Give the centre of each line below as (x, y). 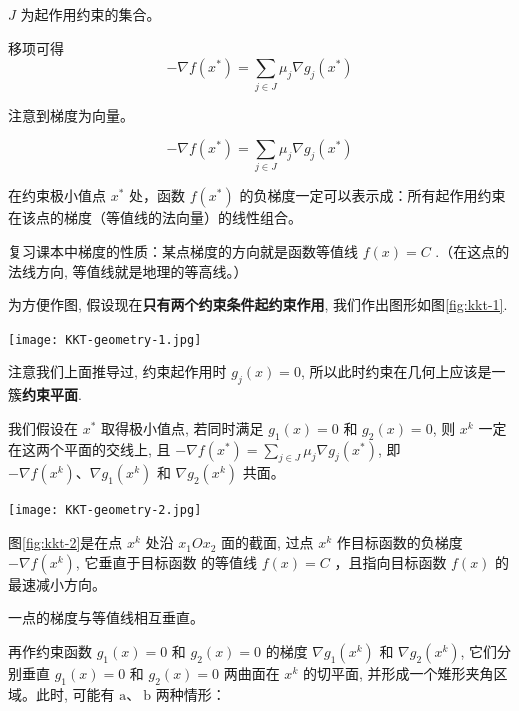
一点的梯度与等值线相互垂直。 (106, 617)
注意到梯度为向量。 (71, 114)
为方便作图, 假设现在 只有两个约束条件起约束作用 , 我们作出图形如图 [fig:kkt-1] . (258, 304)
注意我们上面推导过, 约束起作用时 (117, 371)
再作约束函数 (50, 650)
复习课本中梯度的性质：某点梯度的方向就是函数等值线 (183, 251)
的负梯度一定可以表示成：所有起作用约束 (372, 195)
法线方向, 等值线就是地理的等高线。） (128, 270)
